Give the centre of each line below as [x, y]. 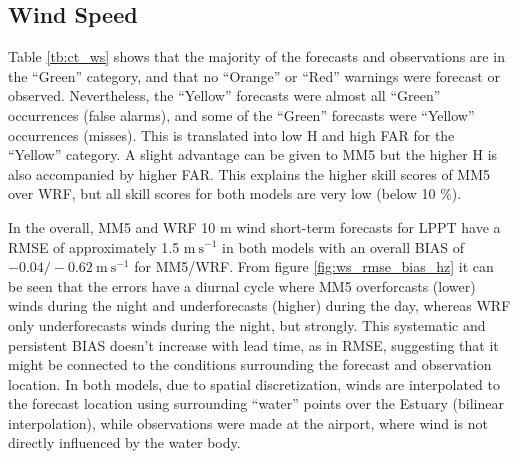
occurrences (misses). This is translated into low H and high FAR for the [231, 134]
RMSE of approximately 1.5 [94, 246]
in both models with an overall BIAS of [343, 246]
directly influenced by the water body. [124, 442]
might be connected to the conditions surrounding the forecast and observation [250, 364]
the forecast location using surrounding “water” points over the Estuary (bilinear [256, 403]
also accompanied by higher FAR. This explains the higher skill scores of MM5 [249, 173]
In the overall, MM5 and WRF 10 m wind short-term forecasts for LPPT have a [254, 226]
